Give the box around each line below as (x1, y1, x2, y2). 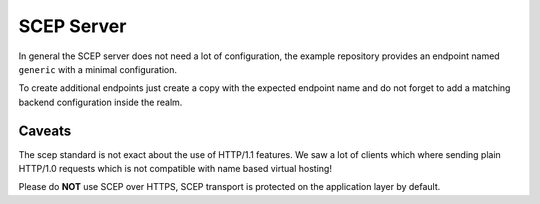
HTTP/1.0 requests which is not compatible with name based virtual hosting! (18, 163, 332, 175)
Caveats (18, 122, 72, 139)
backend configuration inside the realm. (18, 96, 183, 108)
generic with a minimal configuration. (18, 63, 178, 75)
